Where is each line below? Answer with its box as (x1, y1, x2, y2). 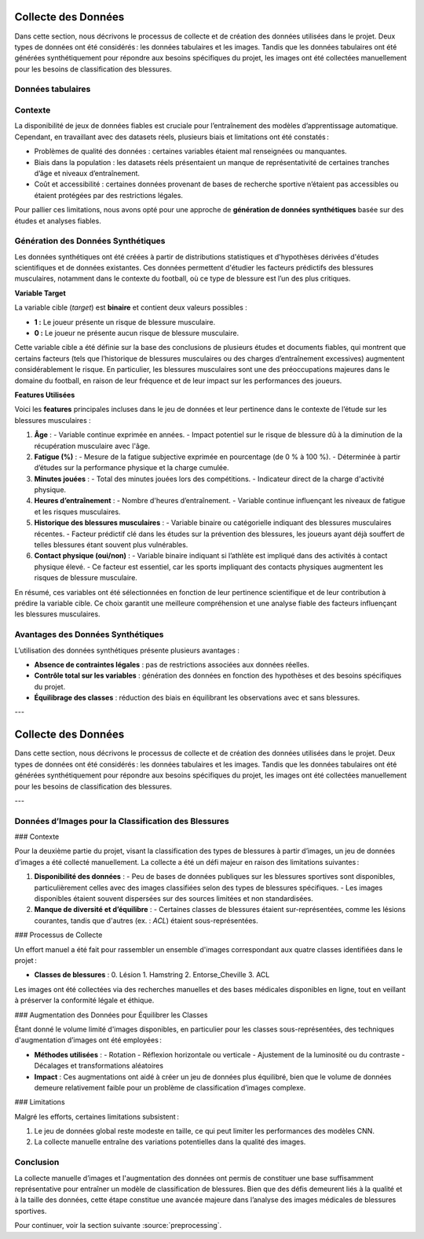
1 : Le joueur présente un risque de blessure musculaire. (34, 317, 216, 326)
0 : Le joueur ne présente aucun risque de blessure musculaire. (34, 329, 239, 337)
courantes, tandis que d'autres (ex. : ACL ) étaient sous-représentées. (34, 916, 258, 925)
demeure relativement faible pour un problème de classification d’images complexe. (34, 1083, 306, 1092)
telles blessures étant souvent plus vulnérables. (34, 540, 188, 550)
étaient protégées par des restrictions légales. (34, 190, 184, 200)
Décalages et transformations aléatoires (34, 1061, 164, 1071)
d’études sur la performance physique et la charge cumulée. (34, 463, 229, 472)
